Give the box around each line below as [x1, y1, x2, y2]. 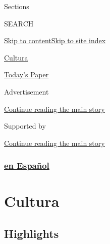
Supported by [4, 120, 46, 131]
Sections [4, 1, 29, 11]
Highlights [4, 225, 59, 241]
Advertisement [4, 86, 49, 97]
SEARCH [4, 18, 34, 28]
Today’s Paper [4, 69, 49, 80]
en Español [4, 159, 49, 172]
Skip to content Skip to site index [4, 35, 106, 46]
